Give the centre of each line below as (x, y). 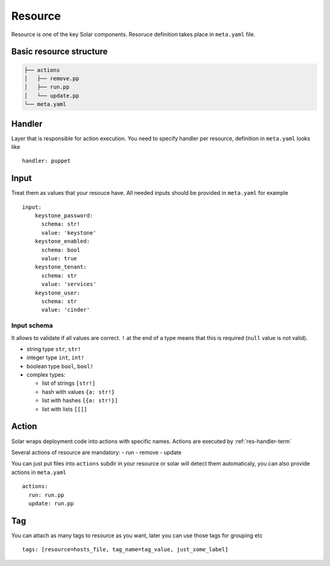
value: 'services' (69, 284)
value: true (59, 258)
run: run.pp (46, 495)
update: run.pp (51, 503)
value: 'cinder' (66, 310)
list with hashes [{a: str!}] (80, 401)
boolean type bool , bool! (60, 366)
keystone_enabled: (62, 241)
